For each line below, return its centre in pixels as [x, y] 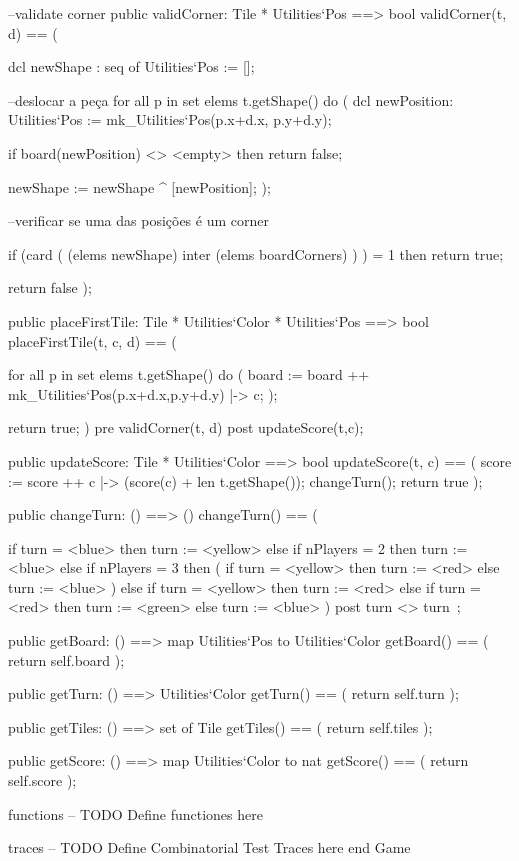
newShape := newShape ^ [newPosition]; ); [139, 186]
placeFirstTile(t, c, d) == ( [92, 340]
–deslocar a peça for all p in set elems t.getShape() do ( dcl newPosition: [231, 99]
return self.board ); [66, 659]
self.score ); [42, 780]
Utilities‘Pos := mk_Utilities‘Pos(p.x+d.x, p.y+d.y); [170, 119]
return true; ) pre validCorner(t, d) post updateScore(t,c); [186, 427]
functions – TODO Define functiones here [135, 813]
